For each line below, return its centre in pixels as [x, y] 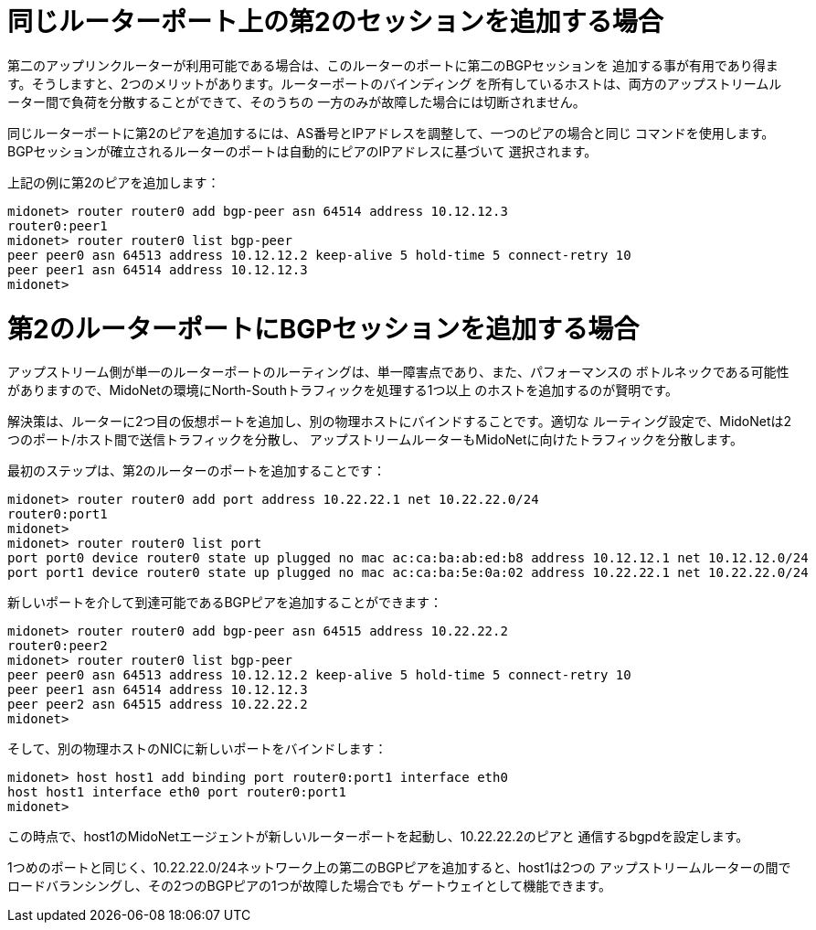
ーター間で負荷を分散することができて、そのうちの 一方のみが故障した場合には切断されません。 [297, 102]
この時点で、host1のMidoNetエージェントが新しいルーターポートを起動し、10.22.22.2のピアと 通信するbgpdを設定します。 [378, 837]
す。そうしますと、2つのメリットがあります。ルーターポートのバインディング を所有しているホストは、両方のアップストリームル [395, 83]
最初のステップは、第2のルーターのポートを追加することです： [197, 471]
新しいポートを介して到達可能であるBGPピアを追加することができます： [225, 603]
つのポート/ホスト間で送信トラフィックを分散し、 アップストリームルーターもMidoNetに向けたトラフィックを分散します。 [375, 440]
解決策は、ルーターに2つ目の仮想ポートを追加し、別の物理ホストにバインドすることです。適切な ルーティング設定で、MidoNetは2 [400, 422]
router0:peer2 [58, 646]
